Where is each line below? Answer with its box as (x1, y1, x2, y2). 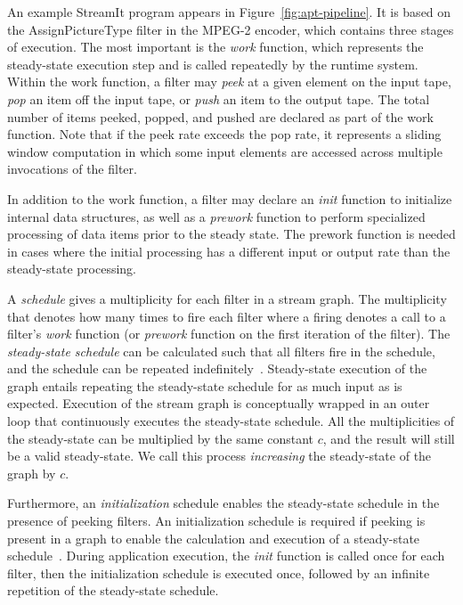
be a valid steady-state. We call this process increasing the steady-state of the (7, 446, 432, 465)
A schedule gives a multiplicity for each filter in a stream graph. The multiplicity (7, 289, 447, 307)
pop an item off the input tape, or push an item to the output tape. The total (7, 89, 430, 108)
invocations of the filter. (7, 159, 137, 178)
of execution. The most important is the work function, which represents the (7, 37, 424, 56)
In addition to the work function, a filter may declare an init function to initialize (7, 189, 452, 208)
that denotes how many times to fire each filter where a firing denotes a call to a (7, 307, 446, 325)
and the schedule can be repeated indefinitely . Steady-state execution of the (7, 359, 427, 378)
